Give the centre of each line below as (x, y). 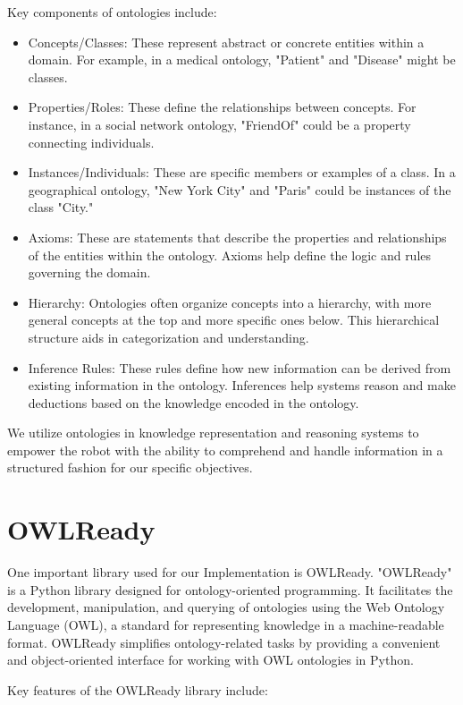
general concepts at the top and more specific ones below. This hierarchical (234, 320)
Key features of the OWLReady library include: (138, 689)
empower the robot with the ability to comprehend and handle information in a (225, 450)
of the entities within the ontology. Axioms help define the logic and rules (230, 255)
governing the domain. (89, 272)
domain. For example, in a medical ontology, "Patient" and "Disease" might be (242, 59)
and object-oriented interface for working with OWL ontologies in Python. (210, 660)
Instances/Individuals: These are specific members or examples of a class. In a (242, 172)
